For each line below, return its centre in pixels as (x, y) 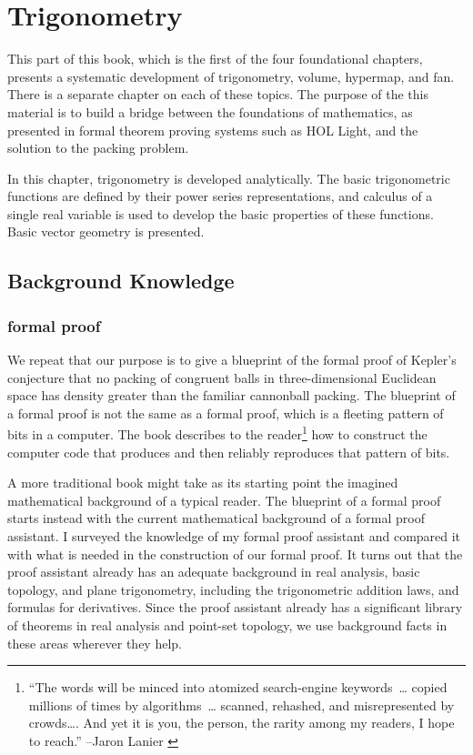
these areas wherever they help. (95, 643)
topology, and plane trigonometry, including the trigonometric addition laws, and (233, 589)
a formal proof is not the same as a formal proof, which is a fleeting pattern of (226, 413)
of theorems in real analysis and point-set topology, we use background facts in (227, 625)
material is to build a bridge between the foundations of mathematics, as (210, 111)
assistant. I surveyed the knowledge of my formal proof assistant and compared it (234, 536)
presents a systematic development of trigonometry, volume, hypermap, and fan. (231, 76)
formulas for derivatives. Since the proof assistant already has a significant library (235, 607)
